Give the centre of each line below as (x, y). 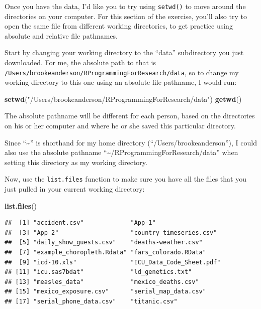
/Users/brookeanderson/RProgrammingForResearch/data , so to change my (122, 72)
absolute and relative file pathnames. (61, 35)
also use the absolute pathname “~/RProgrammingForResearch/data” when (121, 152)
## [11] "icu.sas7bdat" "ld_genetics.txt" (98, 272)
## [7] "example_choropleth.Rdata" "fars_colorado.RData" (105, 253)
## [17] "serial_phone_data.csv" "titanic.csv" (91, 302)
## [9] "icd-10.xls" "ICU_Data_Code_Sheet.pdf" (113, 262)
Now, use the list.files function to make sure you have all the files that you (125, 179)
